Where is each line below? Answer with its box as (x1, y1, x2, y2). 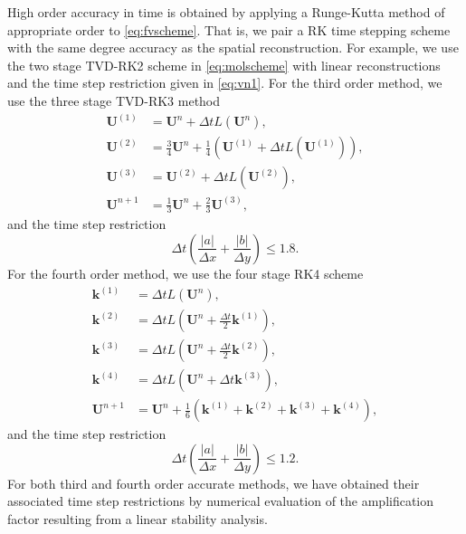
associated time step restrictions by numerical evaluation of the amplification (7, 491, 434, 510)
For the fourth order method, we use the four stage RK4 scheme (7, 263, 364, 282)
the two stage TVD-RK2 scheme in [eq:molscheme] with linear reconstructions (7, 55, 441, 74)
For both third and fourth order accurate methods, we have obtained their (7, 473, 420, 492)
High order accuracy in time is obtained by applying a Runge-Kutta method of (7, 3, 445, 21)
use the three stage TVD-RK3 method (7, 91, 221, 110)
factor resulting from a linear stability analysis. (7, 509, 268, 528)
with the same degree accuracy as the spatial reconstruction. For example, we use (7, 38, 459, 57)
